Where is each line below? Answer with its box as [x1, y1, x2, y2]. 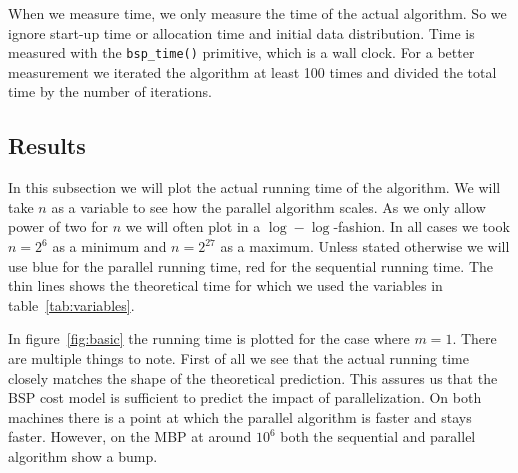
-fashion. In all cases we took [333, 216, 510, 237]
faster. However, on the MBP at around [8, 426, 252, 447]
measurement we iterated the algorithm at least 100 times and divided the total [8, 61, 497, 82]
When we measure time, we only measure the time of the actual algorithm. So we [8, 3, 507, 23]
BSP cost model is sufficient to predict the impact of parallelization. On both [8, 387, 482, 408]
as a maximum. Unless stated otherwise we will [220, 236, 510, 257]
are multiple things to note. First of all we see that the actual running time [8, 347, 469, 368]
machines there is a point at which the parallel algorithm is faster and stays [8, 406, 472, 427]
